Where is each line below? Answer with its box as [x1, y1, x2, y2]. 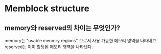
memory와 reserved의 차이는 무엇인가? [4, 24, 120, 32]
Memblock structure [4, 3, 90, 14]
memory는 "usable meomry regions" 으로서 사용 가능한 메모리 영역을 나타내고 [4, 38, 156, 43]
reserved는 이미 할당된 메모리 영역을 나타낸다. [4, 44, 93, 50]
